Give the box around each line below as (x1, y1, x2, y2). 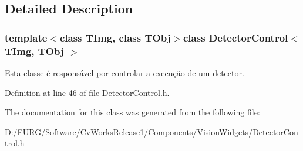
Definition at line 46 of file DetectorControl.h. (5, 86, 170, 98)
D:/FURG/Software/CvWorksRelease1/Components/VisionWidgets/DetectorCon (5, 125, 298, 138)
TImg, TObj (5, 43, 64, 58)
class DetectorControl (183, 30, 288, 44)
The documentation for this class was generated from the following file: (5, 106, 260, 118)
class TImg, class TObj (59, 30, 171, 44)
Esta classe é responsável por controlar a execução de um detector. (5, 66, 244, 78)
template (5, 30, 48, 44)
